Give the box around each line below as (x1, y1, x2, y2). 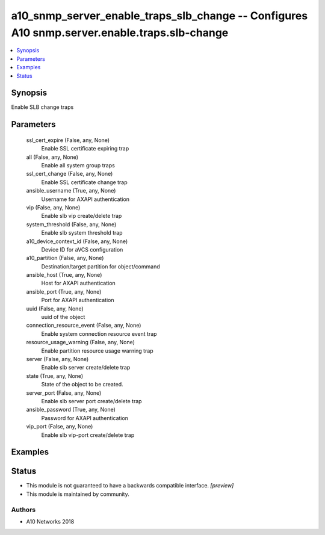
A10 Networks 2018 (26, 518, 75, 525)
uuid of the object (41, 314, 85, 321)
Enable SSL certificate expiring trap (41, 145, 129, 152)
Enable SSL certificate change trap (41, 178, 128, 186)
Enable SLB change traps (11, 104, 74, 111)
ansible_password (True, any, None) (26, 406, 116, 413)
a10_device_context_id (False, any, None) (26, 238, 128, 245)
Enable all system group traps (41, 162, 116, 169)
